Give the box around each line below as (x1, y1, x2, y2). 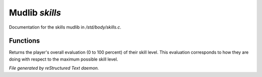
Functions (9, 37, 40, 45)
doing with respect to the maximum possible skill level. (9, 56, 118, 62)
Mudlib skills (9, 7, 61, 18)
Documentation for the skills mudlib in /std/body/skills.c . (9, 24, 121, 30)
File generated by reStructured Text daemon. (9, 65, 99, 71)
